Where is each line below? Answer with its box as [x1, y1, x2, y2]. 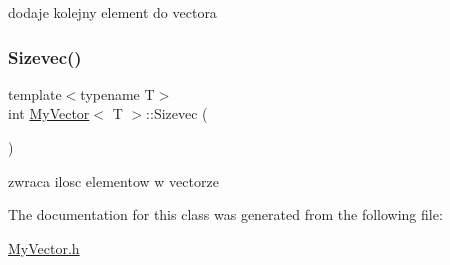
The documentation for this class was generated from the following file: [8, 204, 443, 225]
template [8, 83, 62, 104]
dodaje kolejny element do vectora [8, 2, 217, 22]
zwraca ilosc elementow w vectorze [8, 170, 219, 191]
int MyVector [8, 103, 90, 124]
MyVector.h [8, 237, 80, 258]
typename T [80, 83, 155, 104]
